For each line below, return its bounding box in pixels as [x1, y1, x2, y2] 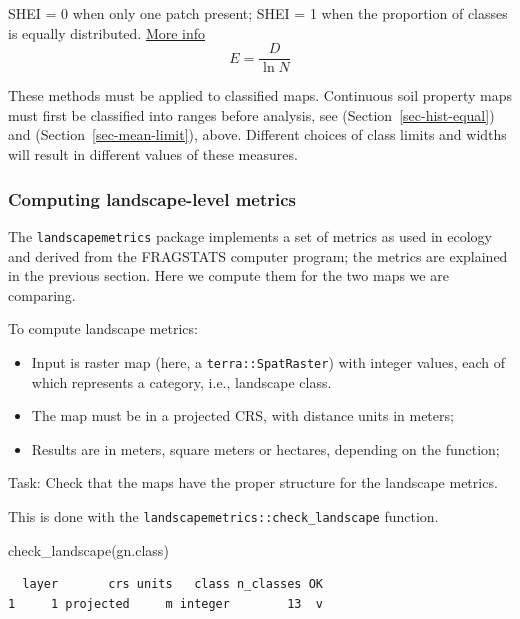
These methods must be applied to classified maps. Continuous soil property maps [8, 85, 512, 106]
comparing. [8, 284, 76, 305]
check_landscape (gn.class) [8, 539, 169, 560]
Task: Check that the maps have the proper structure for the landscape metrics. [8, 472, 498, 493]
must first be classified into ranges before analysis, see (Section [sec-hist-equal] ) [8, 104, 495, 125]
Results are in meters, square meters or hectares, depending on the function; [31, 438, 500, 459]
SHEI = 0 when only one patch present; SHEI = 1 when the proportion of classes [8, 3, 508, 23]
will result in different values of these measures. [8, 144, 298, 165]
